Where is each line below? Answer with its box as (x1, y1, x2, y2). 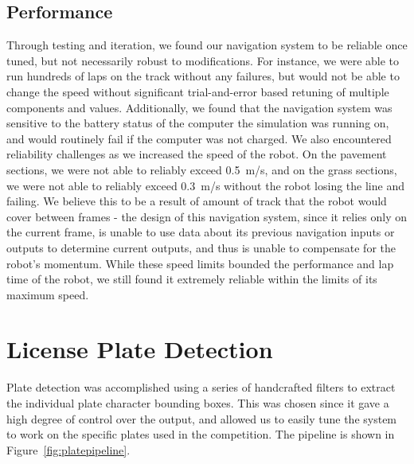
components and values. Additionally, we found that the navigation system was (6, 99, 393, 115)
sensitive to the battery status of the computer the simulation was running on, (6, 115, 389, 131)
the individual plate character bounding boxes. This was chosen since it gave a (6, 395, 389, 411)
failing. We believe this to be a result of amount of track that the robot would (6, 193, 387, 209)
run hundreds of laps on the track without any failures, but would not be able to (6, 68, 400, 84)
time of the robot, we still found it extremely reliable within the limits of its (6, 271, 377, 287)
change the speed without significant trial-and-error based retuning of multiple (6, 83, 389, 99)
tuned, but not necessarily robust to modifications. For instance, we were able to (6, 52, 400, 68)
